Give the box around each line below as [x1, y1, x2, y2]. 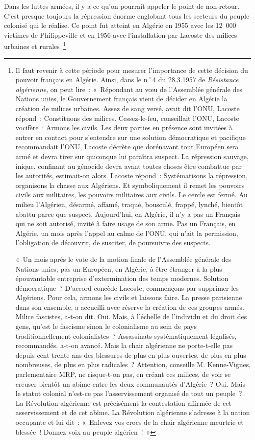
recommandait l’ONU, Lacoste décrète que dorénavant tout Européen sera [15, 141, 239, 152]
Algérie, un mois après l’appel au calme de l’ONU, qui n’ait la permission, [15, 228, 238, 238]
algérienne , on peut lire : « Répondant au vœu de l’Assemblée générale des [15, 84, 243, 94]
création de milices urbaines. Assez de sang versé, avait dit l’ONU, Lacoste [15, 103, 240, 113]
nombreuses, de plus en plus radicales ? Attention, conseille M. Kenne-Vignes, [15, 359, 251, 370]
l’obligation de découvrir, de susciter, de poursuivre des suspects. [15, 237, 211, 248]
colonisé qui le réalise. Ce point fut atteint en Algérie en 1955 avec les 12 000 [4, 20, 236, 30]
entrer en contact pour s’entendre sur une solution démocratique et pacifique [15, 132, 246, 142]
